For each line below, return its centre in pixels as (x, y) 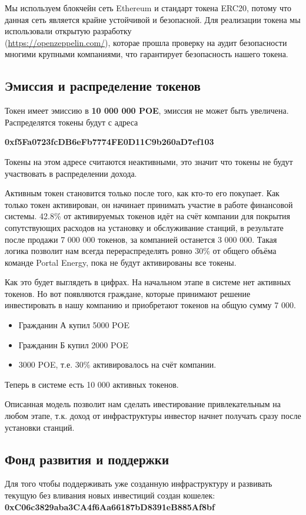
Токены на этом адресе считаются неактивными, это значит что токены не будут (149, 161)
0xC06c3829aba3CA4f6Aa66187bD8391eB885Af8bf (110, 506)
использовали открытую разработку (68, 31)
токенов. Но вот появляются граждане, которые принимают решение (128, 293)
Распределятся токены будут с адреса (71, 122)
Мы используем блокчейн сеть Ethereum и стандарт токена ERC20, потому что (148, 8)
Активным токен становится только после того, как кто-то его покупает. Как (142, 193)
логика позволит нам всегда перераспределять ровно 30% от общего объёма (141, 251)
